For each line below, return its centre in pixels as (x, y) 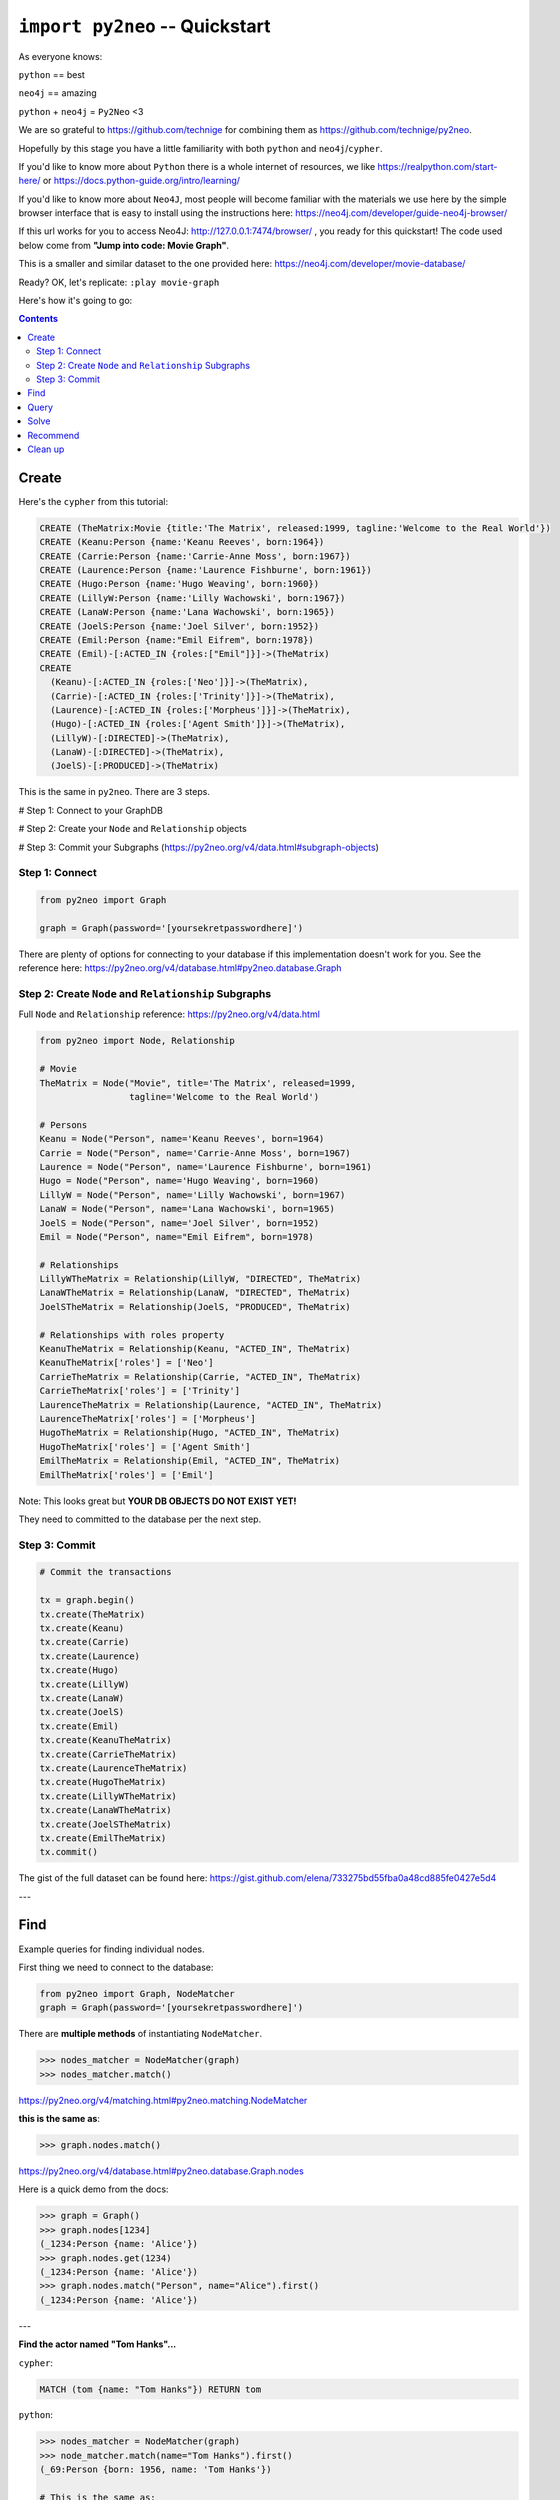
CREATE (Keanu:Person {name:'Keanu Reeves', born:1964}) (182, 542)
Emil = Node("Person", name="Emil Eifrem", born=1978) (176, 1236)
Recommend (53, 435)
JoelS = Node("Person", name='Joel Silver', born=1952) (179, 1223)
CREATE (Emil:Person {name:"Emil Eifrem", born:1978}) (176, 639)
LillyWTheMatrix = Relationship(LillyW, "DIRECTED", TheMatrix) (200, 1279)
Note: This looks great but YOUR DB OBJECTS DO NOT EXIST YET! (157, 1501)
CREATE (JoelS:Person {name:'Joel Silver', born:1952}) (179, 626)
